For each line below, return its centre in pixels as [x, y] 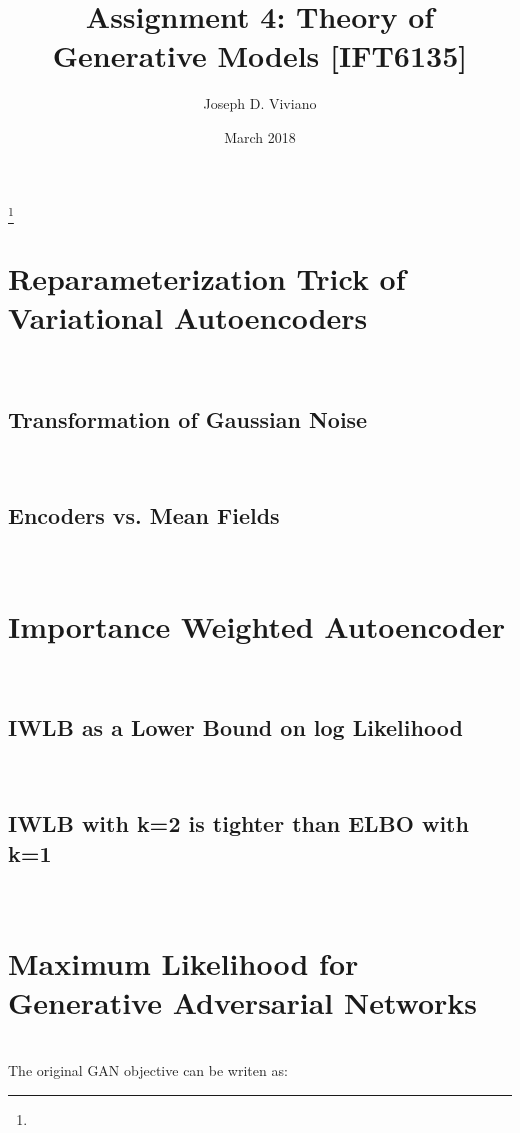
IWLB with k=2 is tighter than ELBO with [238, 823]
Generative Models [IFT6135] [260, 55]
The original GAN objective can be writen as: [148, 1069]
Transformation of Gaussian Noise [188, 419]
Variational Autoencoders [188, 317]
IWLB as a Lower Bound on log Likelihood [235, 727]
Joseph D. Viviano [260, 103]
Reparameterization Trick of [207, 278]
